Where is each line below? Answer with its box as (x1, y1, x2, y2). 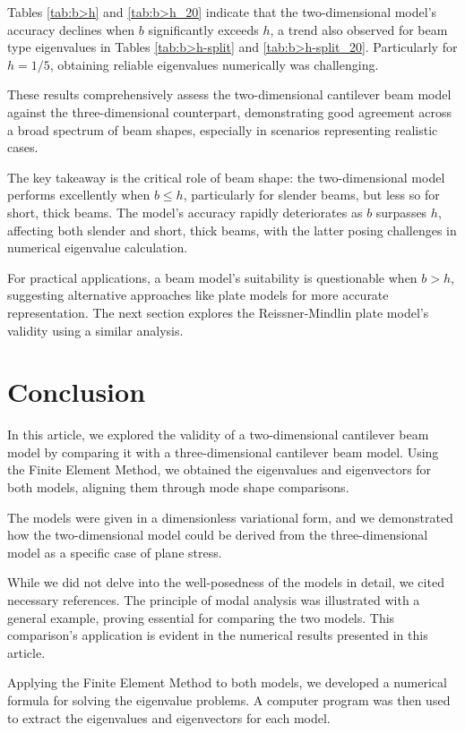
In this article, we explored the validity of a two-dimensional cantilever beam (7, 425, 429, 444)
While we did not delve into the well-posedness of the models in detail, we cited (7, 573, 444, 592)
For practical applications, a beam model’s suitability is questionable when (7, 268, 418, 286)
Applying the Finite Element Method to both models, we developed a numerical (7, 673, 447, 692)
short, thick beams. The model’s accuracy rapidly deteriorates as (7, 202, 363, 221)
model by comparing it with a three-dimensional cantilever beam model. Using (7, 442, 439, 461)
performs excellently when (7, 185, 151, 204)
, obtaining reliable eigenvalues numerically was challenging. (49, 55, 379, 73)
